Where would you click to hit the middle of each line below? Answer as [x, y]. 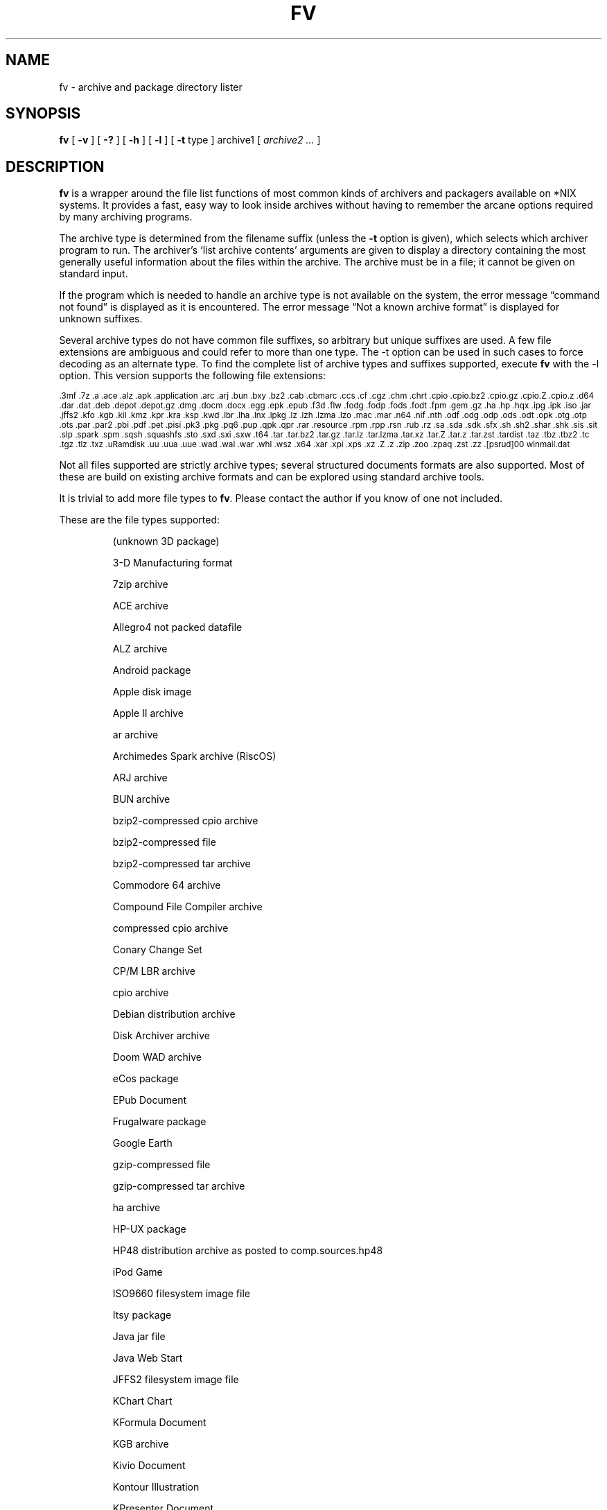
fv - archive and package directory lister [151, 87]
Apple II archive [148, 713]
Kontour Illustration [156, 1487]
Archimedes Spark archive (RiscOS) [194, 756]
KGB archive [141, 1444]
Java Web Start [148, 1358]
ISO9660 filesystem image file [181, 1294]
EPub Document [149, 1100]
